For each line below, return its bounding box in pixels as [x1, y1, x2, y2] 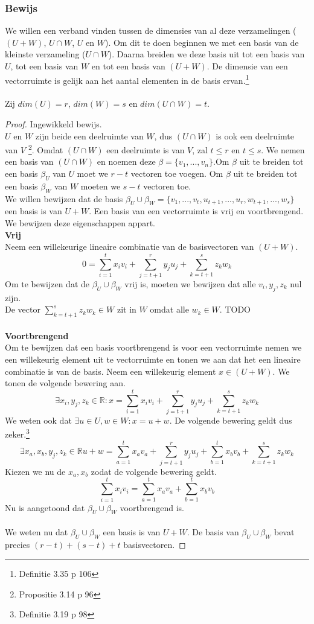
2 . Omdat [28, 142, 63, 156]
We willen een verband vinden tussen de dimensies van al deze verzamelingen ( [5, 24, 296, 37]
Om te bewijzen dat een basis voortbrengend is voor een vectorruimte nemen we [5, 341, 302, 354]
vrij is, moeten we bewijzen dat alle [124, 277, 256, 290]
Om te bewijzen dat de [5, 277, 89, 290]
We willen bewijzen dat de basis [5, 192, 123, 205]
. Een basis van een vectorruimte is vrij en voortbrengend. [89, 205, 304, 217]
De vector [5, 303, 40, 316]
